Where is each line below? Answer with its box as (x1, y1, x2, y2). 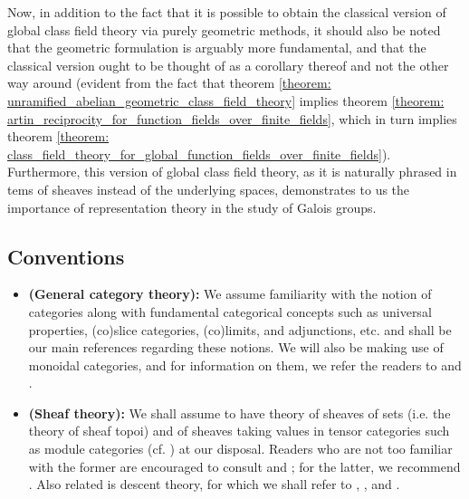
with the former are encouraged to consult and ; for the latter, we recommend (28, 456, 461, 475)
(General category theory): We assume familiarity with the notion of (28, 284, 432, 303)
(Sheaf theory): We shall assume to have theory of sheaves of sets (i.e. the (28, 403, 451, 422)
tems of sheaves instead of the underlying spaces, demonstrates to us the (7, 179, 410, 198)
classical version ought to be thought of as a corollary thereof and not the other (7, 55, 449, 74)
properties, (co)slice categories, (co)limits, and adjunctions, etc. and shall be (28, 320, 452, 339)
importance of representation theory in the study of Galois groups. (7, 197, 377, 216)
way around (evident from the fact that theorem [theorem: (7, 73, 331, 92)
